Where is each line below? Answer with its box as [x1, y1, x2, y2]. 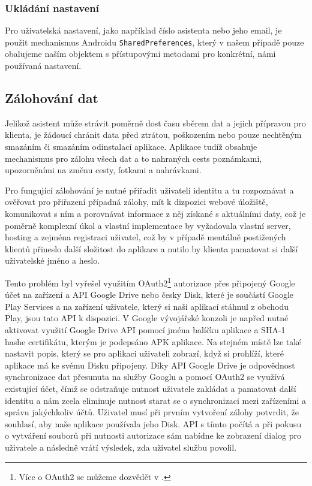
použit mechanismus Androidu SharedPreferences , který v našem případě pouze [5, 35, 304, 48]
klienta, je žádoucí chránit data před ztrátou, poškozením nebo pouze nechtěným [5, 128, 302, 141]
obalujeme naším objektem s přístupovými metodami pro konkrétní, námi [5, 47, 276, 60]
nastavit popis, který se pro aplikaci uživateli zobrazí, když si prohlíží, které [5, 347, 284, 360]
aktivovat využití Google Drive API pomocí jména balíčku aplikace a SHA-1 [5, 324, 286, 336]
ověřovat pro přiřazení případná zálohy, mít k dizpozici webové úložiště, [5, 195, 268, 208]
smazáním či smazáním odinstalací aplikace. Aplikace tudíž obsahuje [5, 140, 257, 153]
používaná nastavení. [5, 59, 82, 72]
